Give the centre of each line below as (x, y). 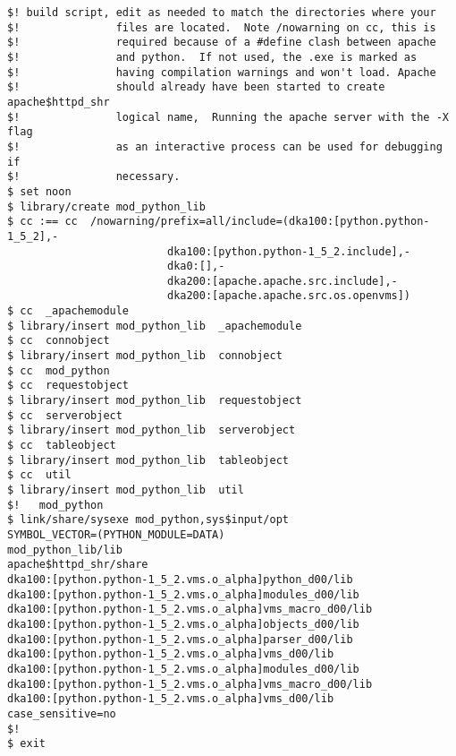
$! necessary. (94, 177)
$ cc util (39, 475)
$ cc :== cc (42, 222)
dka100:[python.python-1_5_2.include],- (289, 251)
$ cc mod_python (59, 370)
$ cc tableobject (62, 446)
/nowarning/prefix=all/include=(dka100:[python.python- (260, 222)
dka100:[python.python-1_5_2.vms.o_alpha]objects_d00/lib (183, 624)
